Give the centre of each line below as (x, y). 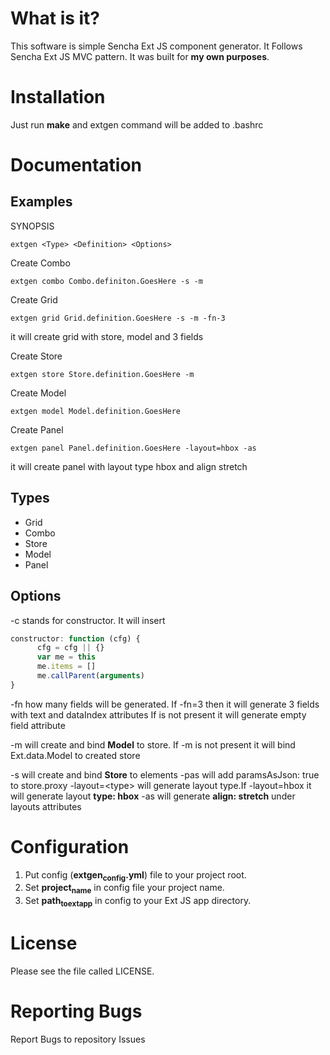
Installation (58, 97)
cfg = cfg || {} (70, 648)
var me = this (66, 657)
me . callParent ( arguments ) (90, 676)
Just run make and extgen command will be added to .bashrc (137, 124)
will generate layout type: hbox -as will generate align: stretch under (153, 796)
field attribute (38, 725)
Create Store (36, 356)
